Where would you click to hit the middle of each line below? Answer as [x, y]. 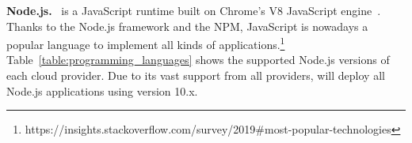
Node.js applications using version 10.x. [102, 90]
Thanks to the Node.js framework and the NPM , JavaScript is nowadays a [187, 26]
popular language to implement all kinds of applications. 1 [146, 43]
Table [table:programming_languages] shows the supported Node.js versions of [198, 60]
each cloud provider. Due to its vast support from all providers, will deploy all [196, 75]
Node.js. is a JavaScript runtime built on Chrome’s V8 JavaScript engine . [194, 10]
